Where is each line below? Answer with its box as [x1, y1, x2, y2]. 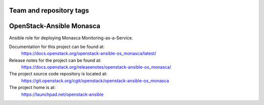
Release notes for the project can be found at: [9, 57, 102, 63]
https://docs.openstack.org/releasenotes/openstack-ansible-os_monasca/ [21, 64, 172, 70]
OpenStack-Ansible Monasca [9, 22, 101, 30]
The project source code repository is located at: [9, 71, 108, 77]
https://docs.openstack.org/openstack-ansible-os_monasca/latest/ [21, 51, 156, 56]
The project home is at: [9, 85, 56, 90]
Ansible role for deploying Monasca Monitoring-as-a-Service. [9, 35, 133, 41]
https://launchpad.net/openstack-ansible [21, 91, 104, 97]
